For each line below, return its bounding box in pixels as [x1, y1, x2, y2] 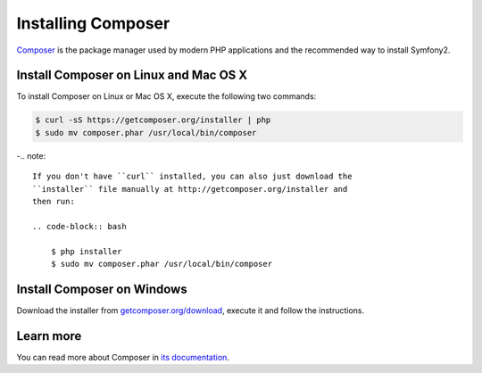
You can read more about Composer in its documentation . [16, 352, 229, 362]
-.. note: [16, 150, 46, 161]
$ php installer [50, 246, 122, 256]
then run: [32, 196, 75, 206]
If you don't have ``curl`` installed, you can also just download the [32, 171, 353, 182]
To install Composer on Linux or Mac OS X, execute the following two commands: [16, 91, 317, 102]
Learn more [16, 328, 82, 344]
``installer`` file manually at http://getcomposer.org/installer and [32, 184, 348, 194]
